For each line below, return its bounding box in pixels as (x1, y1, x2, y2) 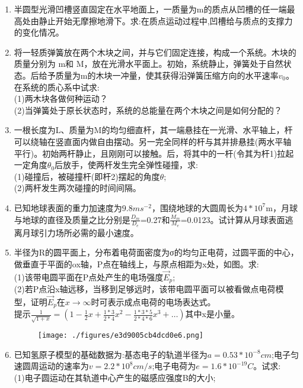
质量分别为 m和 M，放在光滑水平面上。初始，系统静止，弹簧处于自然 (14, 57, 283, 70)
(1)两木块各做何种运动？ (14, 92, 108, 105)
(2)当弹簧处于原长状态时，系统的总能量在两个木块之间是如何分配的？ (14, 104, 282, 116)
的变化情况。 (14, 26, 64, 38)
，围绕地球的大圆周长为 (151, 201, 243, 214)
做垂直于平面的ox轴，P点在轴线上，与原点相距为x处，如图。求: (14, 257, 259, 270)
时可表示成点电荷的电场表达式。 (91, 296, 216, 308)
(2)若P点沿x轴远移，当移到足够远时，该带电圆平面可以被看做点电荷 (14, 283, 276, 295)
